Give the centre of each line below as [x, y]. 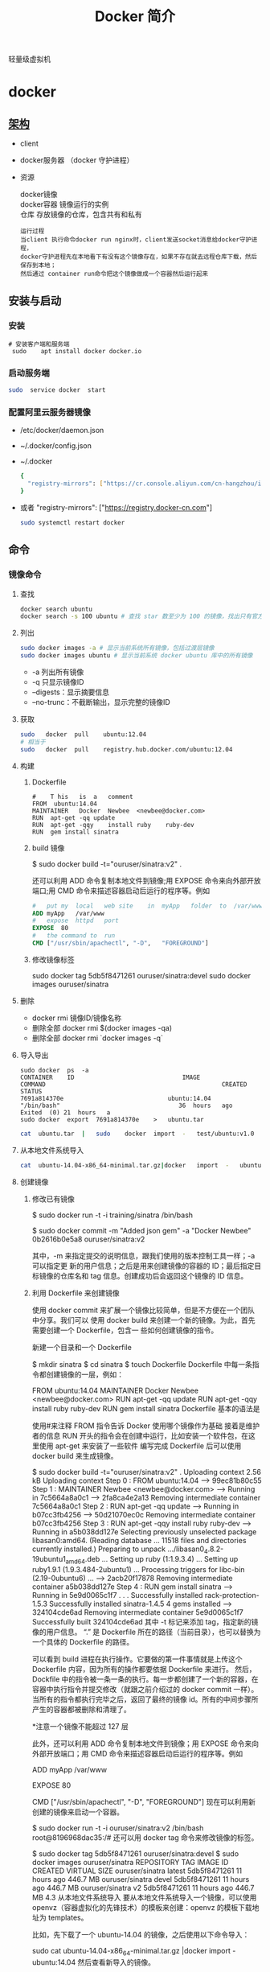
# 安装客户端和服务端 [39, 344]
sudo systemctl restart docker [72, 523]
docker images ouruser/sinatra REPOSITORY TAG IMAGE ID [130, 1863]
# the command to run [74, 936]
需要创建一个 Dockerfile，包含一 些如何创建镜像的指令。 [125, 1330]
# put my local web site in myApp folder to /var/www [147, 906]
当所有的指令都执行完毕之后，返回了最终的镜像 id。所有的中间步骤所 [145, 1699]
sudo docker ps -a [54, 1070]
